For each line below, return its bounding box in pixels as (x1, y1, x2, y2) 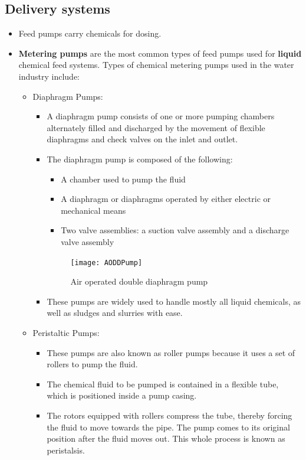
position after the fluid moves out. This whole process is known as (47, 432, 285, 445)
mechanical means (61, 204, 126, 216)
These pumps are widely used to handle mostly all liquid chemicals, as (47, 295, 301, 307)
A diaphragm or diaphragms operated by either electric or (61, 193, 271, 205)
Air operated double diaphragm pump (70, 275, 208, 288)
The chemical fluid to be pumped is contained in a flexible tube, (47, 377, 279, 390)
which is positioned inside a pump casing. (47, 389, 197, 402)
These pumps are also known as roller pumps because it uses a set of (47, 346, 295, 358)
